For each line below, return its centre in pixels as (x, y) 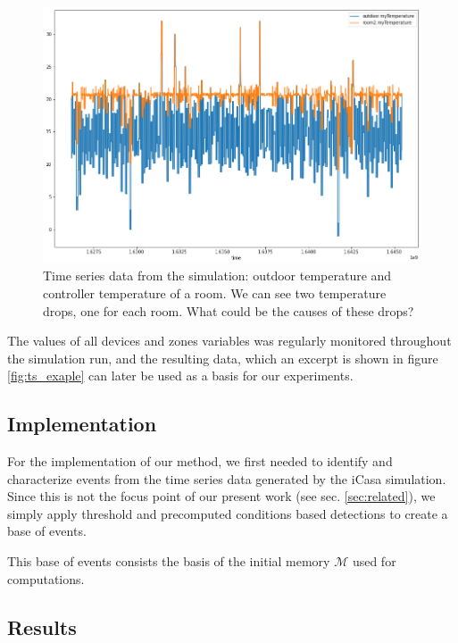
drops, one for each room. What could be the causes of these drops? (229, 310)
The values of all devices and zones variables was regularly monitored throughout (229, 341)
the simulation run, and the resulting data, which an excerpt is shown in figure (223, 358)
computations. (46, 578)
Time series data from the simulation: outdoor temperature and (217, 276)
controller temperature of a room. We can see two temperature (215, 292)
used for (374, 561)
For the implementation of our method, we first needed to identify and (200, 461)
